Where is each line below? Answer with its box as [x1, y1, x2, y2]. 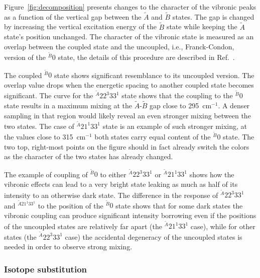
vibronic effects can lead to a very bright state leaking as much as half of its [4, 179, 238, 189]
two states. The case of [4, 120, 74, 131]
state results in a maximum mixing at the [4, 100, 132, 110]
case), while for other [190, 221, 255, 231]
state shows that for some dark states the [115, 200, 243, 211]
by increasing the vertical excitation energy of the [4, 21, 157, 32]
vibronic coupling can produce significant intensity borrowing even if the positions [4, 210, 256, 221]
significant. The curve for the [4, 90, 93, 101]
